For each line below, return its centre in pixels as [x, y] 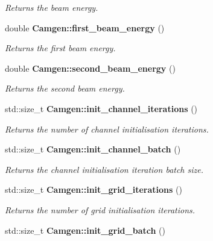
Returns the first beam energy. [60, 48]
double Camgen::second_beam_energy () [90, 68]
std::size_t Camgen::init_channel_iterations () [101, 108]
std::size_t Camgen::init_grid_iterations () [94, 189]
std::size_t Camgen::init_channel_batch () [93, 149]
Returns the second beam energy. [65, 88]
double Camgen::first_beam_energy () [85, 27]
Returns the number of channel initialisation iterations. [107, 129]
